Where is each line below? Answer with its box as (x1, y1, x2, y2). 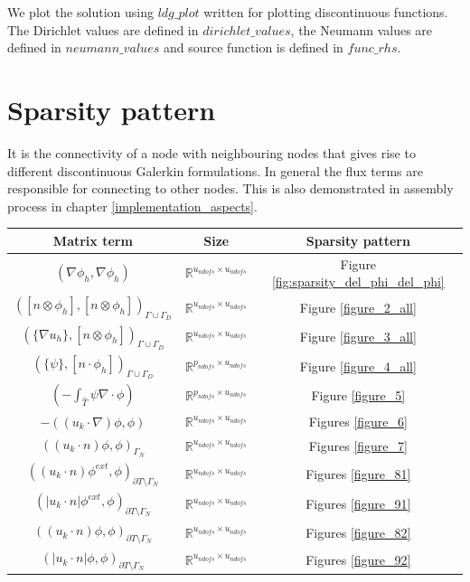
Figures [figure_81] (305, 465, 411, 483)
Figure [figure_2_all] (299, 297, 417, 316)
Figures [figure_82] (305, 522, 411, 541)
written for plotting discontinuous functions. (203, 3, 448, 21)
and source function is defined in (163, 38, 343, 57)
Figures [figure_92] (305, 549, 411, 568)
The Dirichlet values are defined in (7, 20, 199, 39)
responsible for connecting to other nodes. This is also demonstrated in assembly (7, 179, 454, 198)
